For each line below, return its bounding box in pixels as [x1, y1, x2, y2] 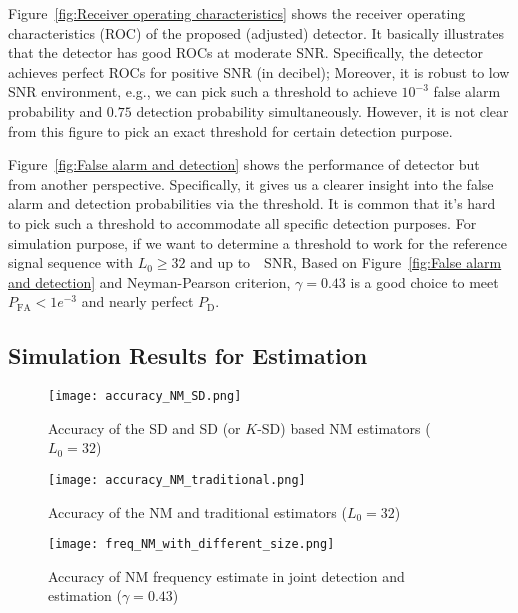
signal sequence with [8, 252, 133, 273]
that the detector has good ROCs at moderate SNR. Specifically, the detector [8, 42, 484, 63]
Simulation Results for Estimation [8, 340, 368, 371]
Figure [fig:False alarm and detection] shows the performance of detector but [8, 154, 480, 175]
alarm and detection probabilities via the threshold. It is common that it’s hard [8, 193, 496, 214]
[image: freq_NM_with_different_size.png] [48, 537, 335, 552]
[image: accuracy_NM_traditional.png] [48, 472, 306, 487]
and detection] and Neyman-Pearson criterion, [8, 271, 291, 292]
